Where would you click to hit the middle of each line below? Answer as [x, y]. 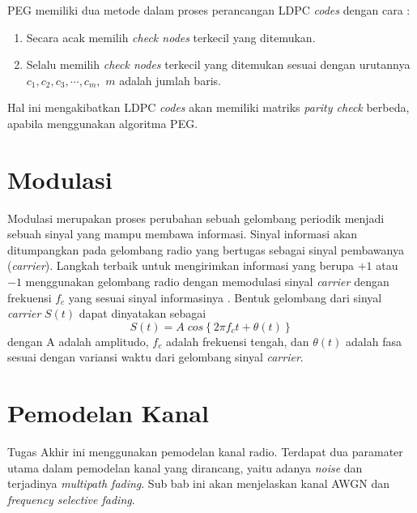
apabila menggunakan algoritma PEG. [103, 123]
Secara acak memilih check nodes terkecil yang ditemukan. [171, 37]
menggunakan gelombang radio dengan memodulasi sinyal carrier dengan [207, 282]
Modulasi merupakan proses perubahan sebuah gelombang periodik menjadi [196, 218]
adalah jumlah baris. [170, 80]
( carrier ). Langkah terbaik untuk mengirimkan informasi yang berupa [181, 265]
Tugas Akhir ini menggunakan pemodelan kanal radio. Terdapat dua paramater [205, 452]
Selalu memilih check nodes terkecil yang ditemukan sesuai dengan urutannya [218, 64]
